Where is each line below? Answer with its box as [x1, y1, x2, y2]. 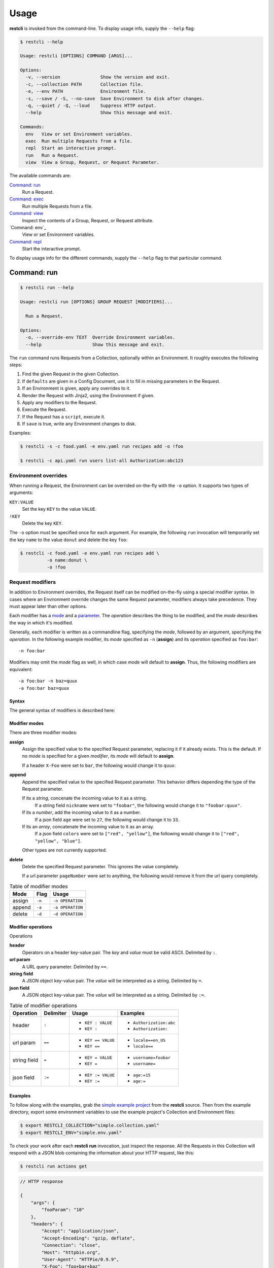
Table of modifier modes [9, 883, 68, 890]
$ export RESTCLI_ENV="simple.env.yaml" [20, 1130, 122, 1136]
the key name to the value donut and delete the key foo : [9, 537, 128, 543]
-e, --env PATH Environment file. [25, 89, 146, 94]
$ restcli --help [20, 39, 63, 45]
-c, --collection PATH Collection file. [25, 81, 144, 87]
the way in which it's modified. [9, 619, 74, 626]
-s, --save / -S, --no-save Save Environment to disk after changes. [25, 95, 205, 101]
